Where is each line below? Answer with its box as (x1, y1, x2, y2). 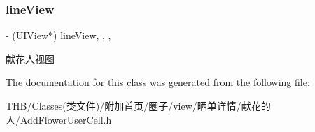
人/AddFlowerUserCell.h (6, 112, 112, 126)
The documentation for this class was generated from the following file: (6, 75, 310, 89)
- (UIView (6, 28, 49, 43)
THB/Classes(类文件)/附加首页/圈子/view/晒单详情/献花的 (6, 98, 271, 112)
